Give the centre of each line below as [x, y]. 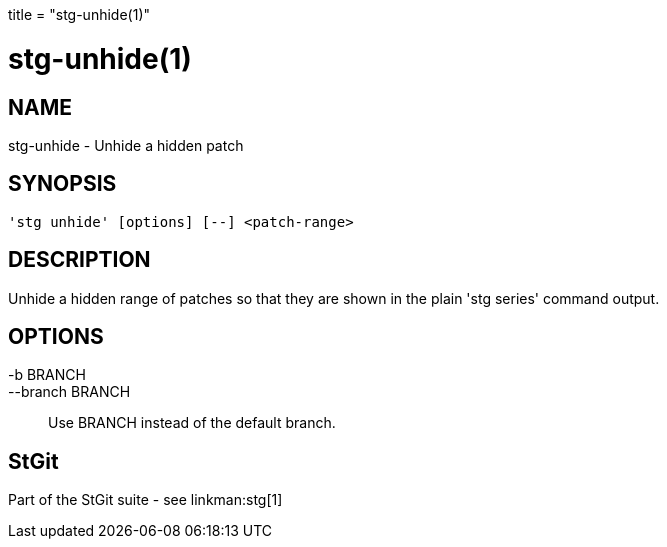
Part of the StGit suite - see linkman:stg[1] [145, 500]
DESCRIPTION [79, 260]
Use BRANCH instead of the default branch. [192, 423]
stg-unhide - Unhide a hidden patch [126, 145]
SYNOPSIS [62, 184]
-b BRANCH [47, 375]
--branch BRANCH [69, 392]
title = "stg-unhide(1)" [79, 14]
